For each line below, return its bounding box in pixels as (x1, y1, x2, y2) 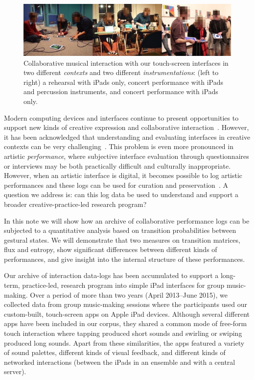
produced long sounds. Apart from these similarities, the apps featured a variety (4, 337, 245, 348)
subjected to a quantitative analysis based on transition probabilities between (4, 225, 236, 235)
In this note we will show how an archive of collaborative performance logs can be (4, 215, 250, 226)
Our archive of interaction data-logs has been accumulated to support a (4, 270, 219, 280)
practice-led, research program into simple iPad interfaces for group (22, 280, 225, 290)
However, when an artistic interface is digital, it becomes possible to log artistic (4, 170, 243, 180)
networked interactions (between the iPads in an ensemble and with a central (4, 356, 235, 367)
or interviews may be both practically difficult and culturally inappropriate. (4, 160, 231, 171)
